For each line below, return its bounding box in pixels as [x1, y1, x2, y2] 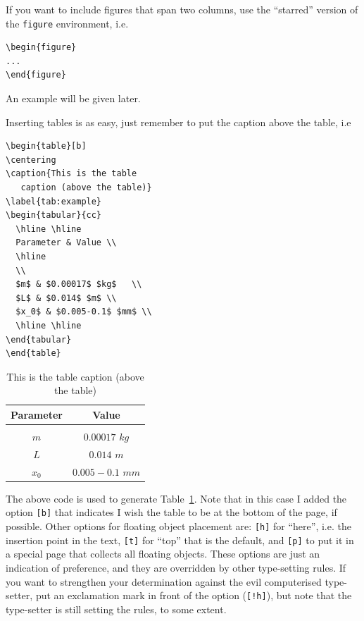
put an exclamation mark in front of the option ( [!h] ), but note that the [35, 588, 352, 603]
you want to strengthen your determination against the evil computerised [6, 574, 322, 589]
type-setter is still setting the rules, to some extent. [6, 601, 227, 616]
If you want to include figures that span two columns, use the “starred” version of [6, 2, 358, 16]
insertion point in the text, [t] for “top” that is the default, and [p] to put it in [6, 532, 354, 547]
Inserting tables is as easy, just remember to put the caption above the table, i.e [6, 114, 351, 129]
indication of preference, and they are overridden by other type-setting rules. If [6, 560, 346, 574]
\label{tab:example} [6, 196, 102, 207]
